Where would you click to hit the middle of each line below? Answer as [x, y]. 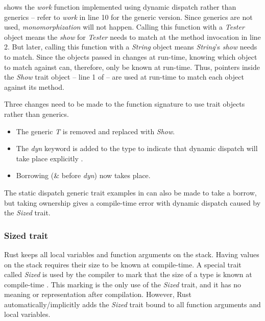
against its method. [34, 87]
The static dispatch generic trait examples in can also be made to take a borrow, [130, 192]
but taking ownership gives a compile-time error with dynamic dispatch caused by [132, 202]
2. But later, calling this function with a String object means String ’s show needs [131, 47]
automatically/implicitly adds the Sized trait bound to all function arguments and [132, 304]
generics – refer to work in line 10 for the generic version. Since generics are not [128, 17]
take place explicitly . [50, 158]
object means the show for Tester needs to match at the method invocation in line [132, 36]
